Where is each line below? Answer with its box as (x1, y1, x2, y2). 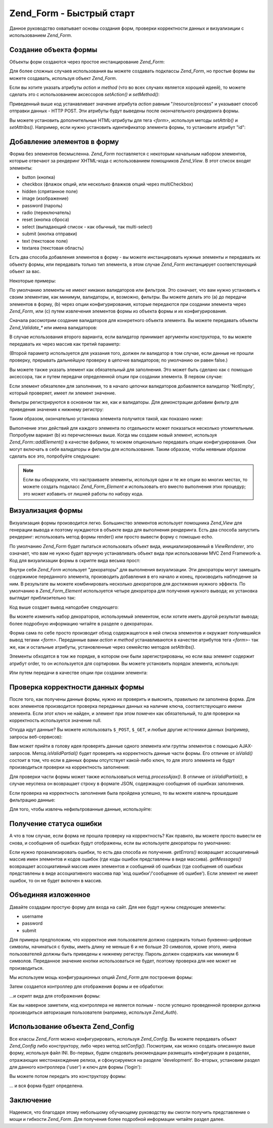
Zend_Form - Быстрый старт (9, 8, 135, 19)
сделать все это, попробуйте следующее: (9, 453, 101, 460)
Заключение (9, 1096, 52, 1104)
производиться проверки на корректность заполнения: (9, 764, 130, 771)
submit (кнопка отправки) (22, 231, 78, 237)
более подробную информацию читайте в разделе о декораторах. (9, 620, 154, 626)
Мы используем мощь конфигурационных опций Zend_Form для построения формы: (9, 974, 193, 980)
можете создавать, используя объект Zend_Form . (9, 75, 117, 81)
